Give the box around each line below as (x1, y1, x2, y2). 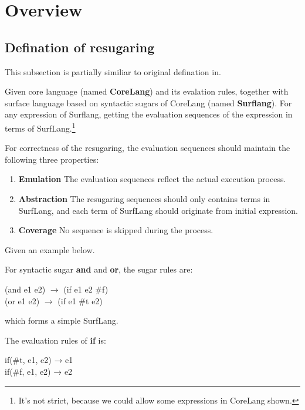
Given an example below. (5, 243, 95, 256)
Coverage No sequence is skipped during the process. (18, 224, 213, 236)
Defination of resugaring (5, 38, 155, 56)
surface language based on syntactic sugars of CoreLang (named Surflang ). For (5, 96, 292, 109)
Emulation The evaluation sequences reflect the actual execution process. (18, 173, 286, 185)
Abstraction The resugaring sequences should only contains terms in (18, 192, 270, 204)
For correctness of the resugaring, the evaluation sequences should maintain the (5, 142, 290, 154)
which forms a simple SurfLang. (5, 314, 118, 327)
